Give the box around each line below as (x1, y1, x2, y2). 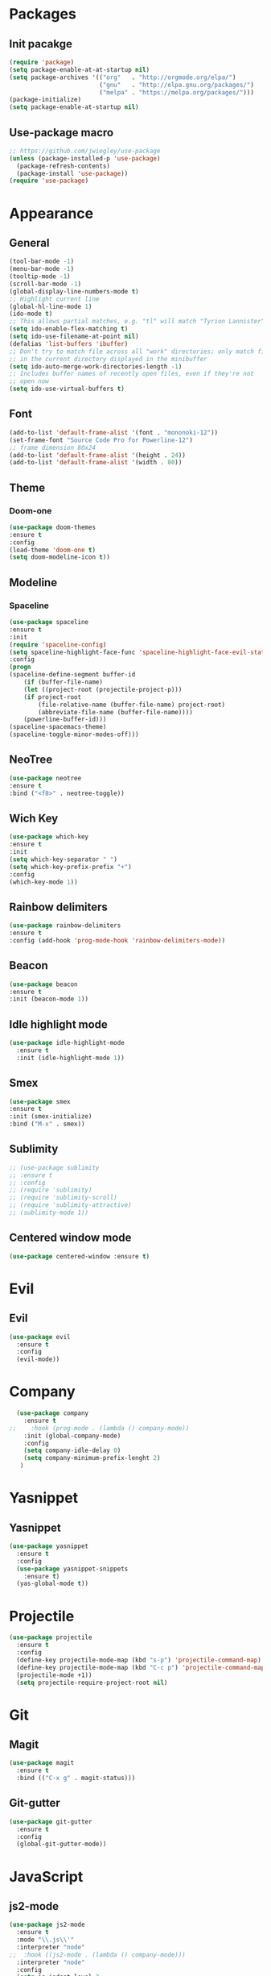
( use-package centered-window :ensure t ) (9, 1252, 150, 1260)
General (9, 235, 51, 250)
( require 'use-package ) (9, 177, 89, 185)
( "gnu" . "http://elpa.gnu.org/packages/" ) (98, 81, 254, 89)
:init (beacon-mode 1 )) (9, 995, 89, 1004)
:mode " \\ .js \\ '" (16, 1936, 75, 1944)
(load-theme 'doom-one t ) (9, 546, 96, 554)
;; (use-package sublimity (9, 1163, 100, 1171)
